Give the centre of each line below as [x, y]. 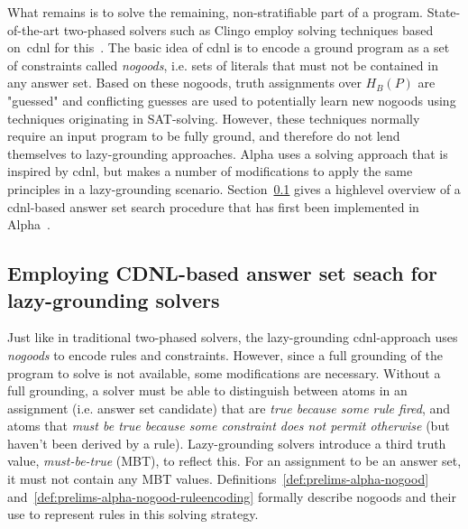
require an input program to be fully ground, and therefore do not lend [204, 136]
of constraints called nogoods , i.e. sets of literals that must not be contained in [223, 65]
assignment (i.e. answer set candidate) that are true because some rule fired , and [229, 408]
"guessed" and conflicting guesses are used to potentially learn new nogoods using [232, 100]
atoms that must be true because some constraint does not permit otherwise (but [229, 426]
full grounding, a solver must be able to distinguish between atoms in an [207, 390]
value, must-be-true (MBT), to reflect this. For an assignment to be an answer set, [234, 461]
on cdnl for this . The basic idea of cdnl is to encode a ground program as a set [229, 47]
